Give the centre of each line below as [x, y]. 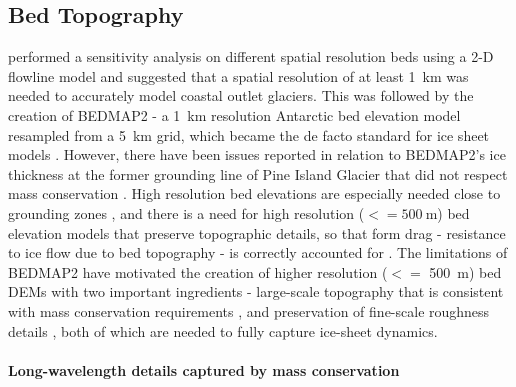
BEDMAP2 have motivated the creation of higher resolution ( [198, 271]
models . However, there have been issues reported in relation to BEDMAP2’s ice [257, 154]
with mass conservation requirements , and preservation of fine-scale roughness [249, 310]
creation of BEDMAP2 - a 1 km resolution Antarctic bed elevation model [234, 114]
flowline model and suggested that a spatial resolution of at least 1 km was [238, 75]
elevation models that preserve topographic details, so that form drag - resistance [257, 232]
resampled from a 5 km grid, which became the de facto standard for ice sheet [249, 134]
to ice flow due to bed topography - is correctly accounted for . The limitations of [258, 252]
